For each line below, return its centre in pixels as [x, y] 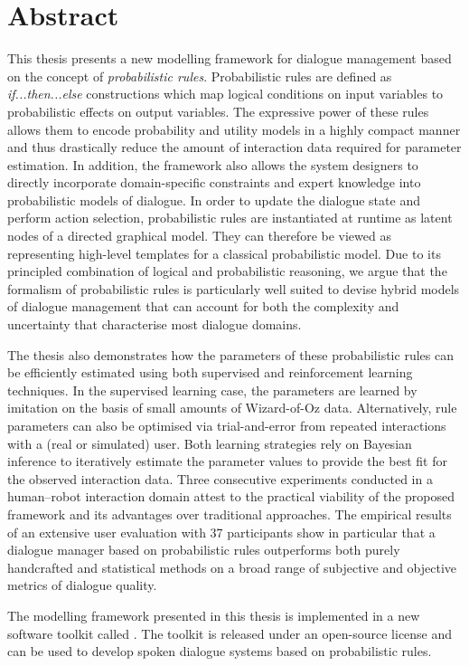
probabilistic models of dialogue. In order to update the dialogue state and [214, 200]
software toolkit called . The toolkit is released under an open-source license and [230, 633]
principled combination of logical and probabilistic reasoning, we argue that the [227, 271]
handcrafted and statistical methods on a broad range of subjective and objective [232, 567]
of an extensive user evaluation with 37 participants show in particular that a [221, 532]
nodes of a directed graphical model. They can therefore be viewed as [199, 236]
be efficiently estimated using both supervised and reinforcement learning [210, 372]
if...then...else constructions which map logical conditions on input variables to [225, 94]
